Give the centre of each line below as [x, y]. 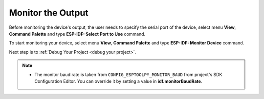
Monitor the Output [49, 13]
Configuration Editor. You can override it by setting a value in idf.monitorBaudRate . [118, 81]
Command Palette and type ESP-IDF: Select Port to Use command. [77, 34]
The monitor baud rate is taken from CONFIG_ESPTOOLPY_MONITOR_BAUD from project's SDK [128, 74]
